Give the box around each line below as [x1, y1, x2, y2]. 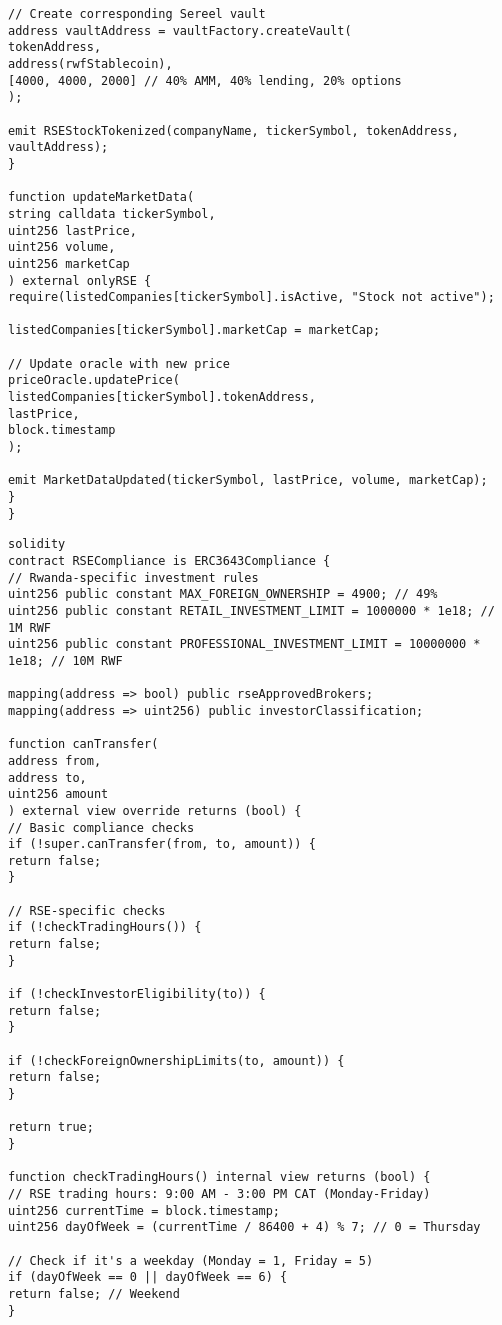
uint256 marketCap [8, 256, 130, 271]
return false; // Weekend [8, 1286, 180, 1301]
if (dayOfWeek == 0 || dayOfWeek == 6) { [8, 1270, 288, 1285]
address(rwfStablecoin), [8, 56, 173, 71]
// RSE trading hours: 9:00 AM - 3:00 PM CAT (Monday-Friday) [8, 1186, 431, 1201]
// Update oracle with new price [8, 356, 230, 371]
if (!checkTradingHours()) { [8, 920, 202, 935]
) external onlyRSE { [8, 273, 152, 288]
